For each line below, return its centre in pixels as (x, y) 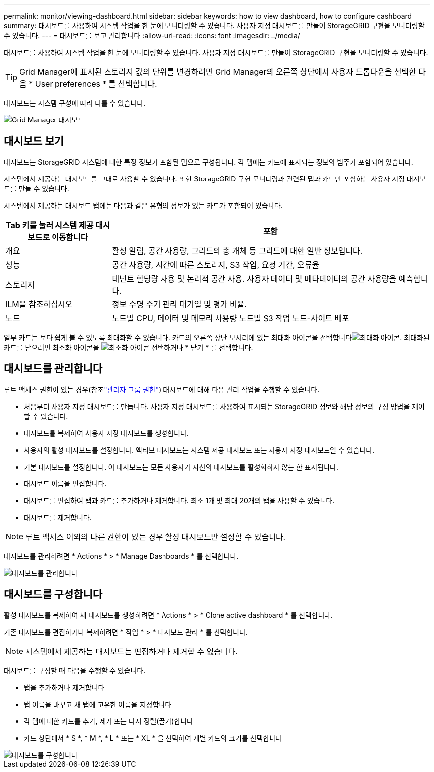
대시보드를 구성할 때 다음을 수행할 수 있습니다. (75, 670)
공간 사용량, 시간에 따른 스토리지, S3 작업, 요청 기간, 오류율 (216, 265)
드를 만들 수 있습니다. (37, 188)
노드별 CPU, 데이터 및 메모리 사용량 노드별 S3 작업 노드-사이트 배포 (231, 318)
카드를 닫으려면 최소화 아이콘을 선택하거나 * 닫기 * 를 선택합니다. (129, 347)
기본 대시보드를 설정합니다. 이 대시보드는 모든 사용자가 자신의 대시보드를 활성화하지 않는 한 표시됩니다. (181, 467)
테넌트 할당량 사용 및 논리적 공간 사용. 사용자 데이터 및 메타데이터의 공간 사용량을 (254, 278)
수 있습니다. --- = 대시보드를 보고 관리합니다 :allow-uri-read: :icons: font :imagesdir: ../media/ (152, 35)
